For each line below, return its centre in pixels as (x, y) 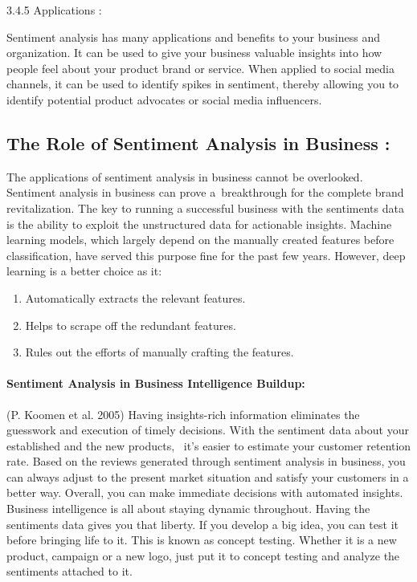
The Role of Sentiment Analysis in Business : (198, 142)
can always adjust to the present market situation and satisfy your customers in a (208, 476)
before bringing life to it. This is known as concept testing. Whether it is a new (202, 540)
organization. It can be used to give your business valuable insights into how (194, 53)
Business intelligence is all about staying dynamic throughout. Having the (188, 509)
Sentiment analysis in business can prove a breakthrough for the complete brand (205, 192)
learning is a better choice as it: (84, 271)
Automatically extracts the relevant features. (135, 297)
